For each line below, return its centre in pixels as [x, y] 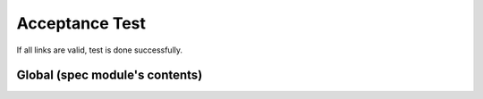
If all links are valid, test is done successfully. [100, 50]
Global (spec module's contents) [110, 75]
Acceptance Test [81, 23]
